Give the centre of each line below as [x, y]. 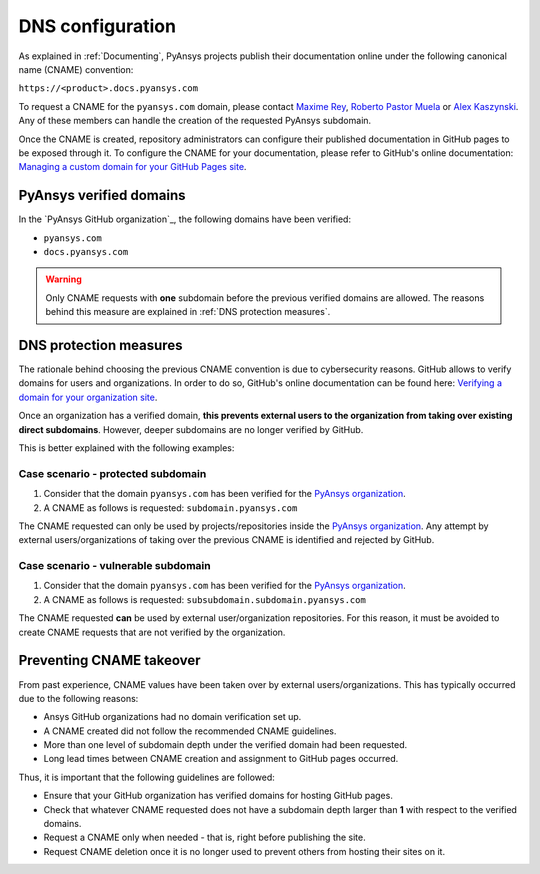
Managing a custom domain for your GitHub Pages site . [132, 167]
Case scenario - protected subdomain [112, 473]
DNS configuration [97, 26]
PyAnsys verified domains [102, 195]
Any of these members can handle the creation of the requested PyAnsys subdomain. [195, 121]
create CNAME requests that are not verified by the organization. [152, 632]
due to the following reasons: [78, 698]
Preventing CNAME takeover [109, 660]
